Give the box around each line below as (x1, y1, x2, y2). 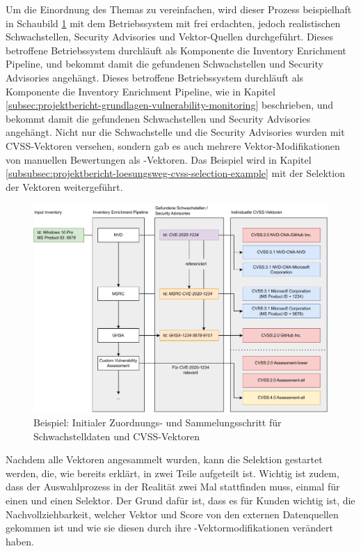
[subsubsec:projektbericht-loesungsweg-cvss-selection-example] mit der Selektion (6, 166, 345, 180)
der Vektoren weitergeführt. (6, 179, 123, 194)
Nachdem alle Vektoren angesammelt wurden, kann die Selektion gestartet (6, 452, 323, 467)
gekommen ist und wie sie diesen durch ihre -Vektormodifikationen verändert (6, 520, 333, 535)
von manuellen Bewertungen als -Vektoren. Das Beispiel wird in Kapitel (6, 152, 312, 166)
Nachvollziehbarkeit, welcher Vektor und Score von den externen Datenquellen (6, 506, 339, 521)
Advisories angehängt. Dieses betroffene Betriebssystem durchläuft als (6, 70, 304, 84)
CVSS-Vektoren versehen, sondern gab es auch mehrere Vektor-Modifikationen (6, 138, 340, 153)
